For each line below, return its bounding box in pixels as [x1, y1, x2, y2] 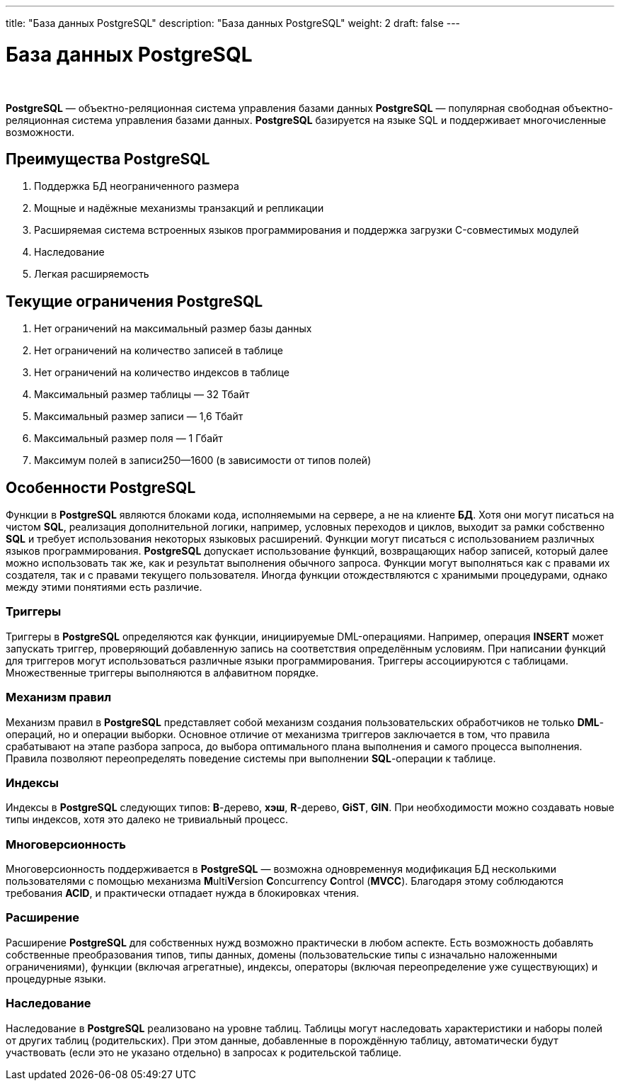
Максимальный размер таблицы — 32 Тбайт [34, 388, 250, 401]
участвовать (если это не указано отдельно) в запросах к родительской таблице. [6, 1046, 402, 1058]
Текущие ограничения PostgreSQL [6, 292, 263, 310]
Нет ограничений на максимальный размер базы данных [34, 322, 312, 335]
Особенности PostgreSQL [6, 478, 196, 497]
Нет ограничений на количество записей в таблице [34, 344, 283, 357]
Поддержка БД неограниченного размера [34, 180, 239, 193]
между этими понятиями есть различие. [6, 581, 202, 594]
